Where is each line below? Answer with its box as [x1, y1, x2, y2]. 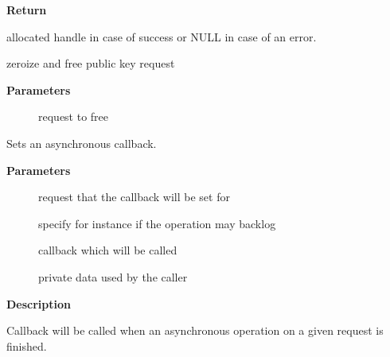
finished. [6, 337, 47, 354]
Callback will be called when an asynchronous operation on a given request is [6, 322, 384, 339]
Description [6, 295, 72, 312]
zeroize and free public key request [6, 55, 175, 72]
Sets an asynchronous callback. [6, 134, 157, 151]
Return [6, 2, 47, 17]
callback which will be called [38, 242, 177, 258]
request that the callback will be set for [38, 188, 230, 205]
